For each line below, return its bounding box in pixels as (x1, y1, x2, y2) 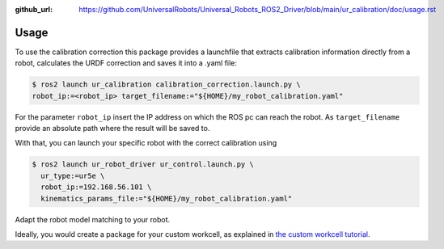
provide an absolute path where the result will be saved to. (15, 124, 210, 133)
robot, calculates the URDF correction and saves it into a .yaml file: (15, 58, 238, 68)
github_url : (15, 5, 53, 14)
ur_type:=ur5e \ (40, 171, 105, 180)
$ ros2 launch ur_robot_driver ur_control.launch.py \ (32, 160, 254, 169)
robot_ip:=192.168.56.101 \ (40, 183, 152, 192)
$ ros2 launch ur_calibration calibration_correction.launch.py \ (32, 80, 301, 89)
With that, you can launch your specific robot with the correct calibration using (15, 138, 277, 148)
